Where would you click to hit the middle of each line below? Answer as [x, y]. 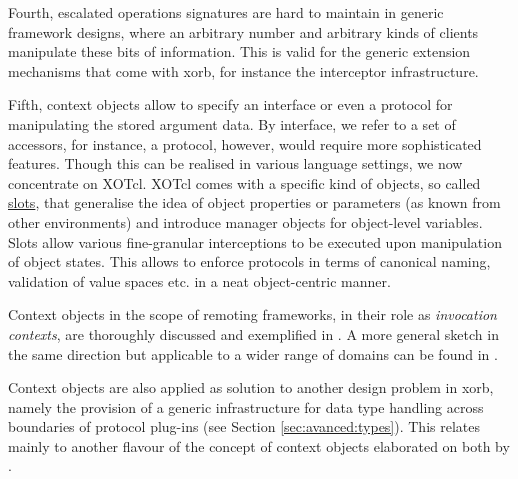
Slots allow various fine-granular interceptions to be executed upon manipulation [255, 241]
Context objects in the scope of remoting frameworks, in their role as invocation [252, 314]
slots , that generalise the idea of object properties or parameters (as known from [254, 202]
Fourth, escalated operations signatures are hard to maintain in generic [226, 12]
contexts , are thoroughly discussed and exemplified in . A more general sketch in [253, 333]
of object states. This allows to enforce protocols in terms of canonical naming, [249, 261]
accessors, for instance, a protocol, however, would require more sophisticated [245, 143]
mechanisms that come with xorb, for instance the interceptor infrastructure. [243, 70]
